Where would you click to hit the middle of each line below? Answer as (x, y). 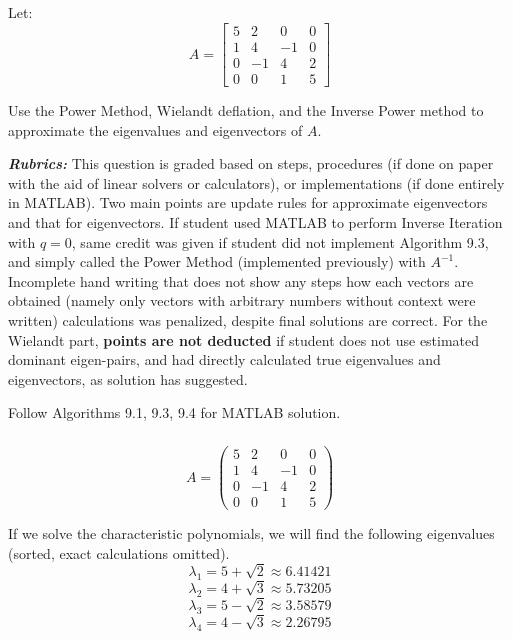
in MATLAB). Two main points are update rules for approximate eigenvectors (248, 202)
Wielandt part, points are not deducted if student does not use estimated (244, 339)
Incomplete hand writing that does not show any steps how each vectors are (241, 280)
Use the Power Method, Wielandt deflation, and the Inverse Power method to (246, 110)
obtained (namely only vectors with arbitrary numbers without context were (242, 300)
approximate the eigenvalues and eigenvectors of (155, 129)
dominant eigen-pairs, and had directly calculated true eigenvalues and (224, 359)
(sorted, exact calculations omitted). (119, 552)
